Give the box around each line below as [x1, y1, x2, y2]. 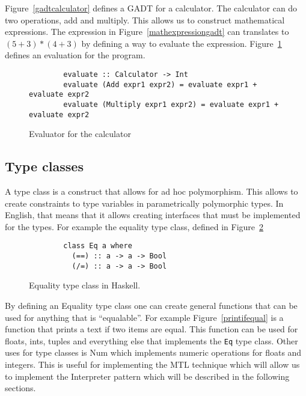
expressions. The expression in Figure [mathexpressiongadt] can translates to [5, 25, 289, 38]
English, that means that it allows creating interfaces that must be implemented [5, 209, 301, 221]
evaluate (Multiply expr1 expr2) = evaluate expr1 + [63, 100, 279, 109]
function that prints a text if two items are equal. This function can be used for [5, 323, 298, 335]
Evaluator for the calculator [29, 127, 131, 140]
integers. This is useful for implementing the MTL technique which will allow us [5, 358, 300, 371]
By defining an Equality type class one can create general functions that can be [5, 299, 298, 311]
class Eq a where [63, 242, 132, 251]
